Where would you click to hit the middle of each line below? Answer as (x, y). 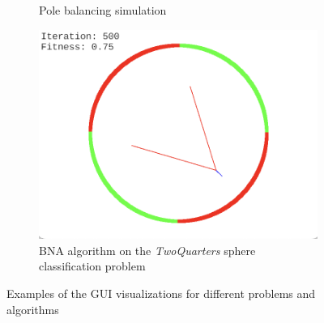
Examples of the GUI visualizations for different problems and (161, 293)
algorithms (33, 309)
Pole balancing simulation (103, 10)
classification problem (92, 266)
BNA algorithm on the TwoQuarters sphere (147, 250)
